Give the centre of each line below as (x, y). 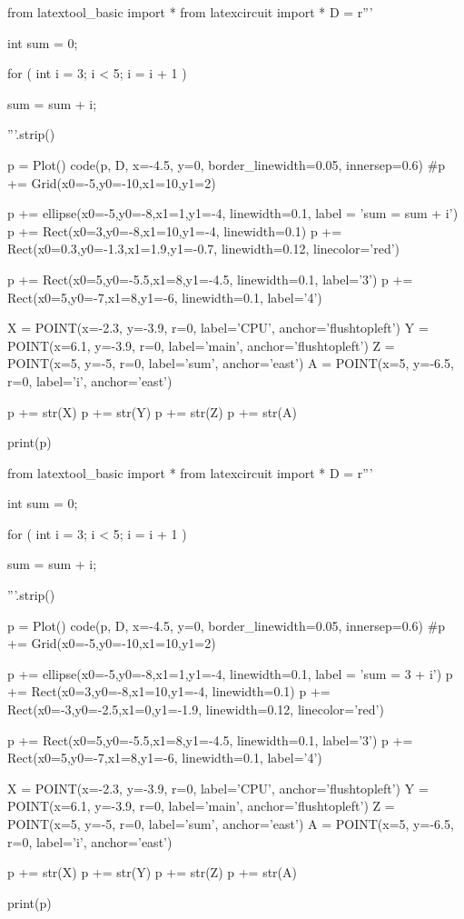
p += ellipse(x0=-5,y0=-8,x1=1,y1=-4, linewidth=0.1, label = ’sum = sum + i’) (233, 213)
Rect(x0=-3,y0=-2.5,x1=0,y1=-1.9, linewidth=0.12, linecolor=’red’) (196, 709)
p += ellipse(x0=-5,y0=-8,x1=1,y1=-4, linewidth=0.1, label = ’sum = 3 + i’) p (230, 673)
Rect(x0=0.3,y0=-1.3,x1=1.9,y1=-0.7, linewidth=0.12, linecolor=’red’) (204, 249)
